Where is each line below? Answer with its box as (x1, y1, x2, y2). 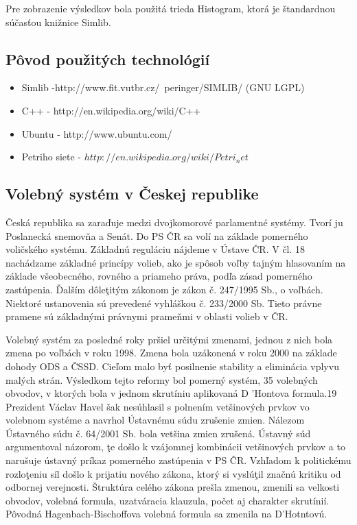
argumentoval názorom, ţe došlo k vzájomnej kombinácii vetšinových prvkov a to (5, 439, 345, 454)
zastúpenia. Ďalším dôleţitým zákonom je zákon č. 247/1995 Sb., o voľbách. (5, 282, 323, 296)
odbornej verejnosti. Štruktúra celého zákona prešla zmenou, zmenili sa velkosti (5, 480, 340, 494)
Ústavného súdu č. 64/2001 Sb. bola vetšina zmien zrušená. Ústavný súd (5, 426, 311, 440)
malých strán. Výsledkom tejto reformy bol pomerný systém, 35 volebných (5, 372, 318, 387)
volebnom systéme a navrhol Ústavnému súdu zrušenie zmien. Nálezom (5, 413, 305, 427)
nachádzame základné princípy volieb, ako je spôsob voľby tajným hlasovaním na (5, 255, 346, 269)
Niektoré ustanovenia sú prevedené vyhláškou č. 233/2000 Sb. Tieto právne (5, 295, 322, 310)
